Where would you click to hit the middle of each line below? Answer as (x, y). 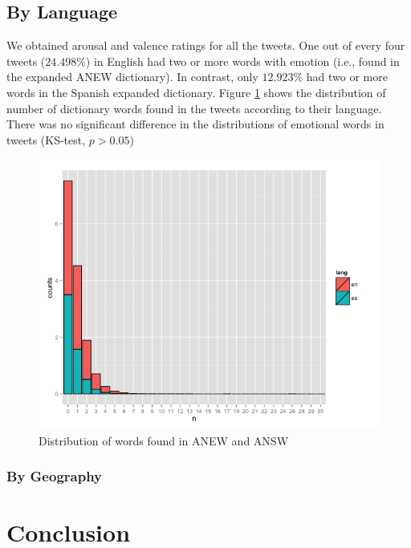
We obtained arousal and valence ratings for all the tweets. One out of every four (206, 45)
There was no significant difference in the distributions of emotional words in (195, 124)
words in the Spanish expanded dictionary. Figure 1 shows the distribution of (196, 92)
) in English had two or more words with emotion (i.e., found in (242, 61)
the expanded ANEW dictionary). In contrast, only (132, 77)
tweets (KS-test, (46, 139)
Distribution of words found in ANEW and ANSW (164, 440)
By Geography (55, 476)
